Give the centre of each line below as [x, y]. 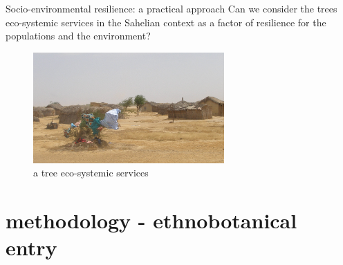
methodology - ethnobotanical [151, 220]
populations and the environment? [78, 36]
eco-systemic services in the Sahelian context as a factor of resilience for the [166, 22]
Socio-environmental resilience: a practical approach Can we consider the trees [171, 8]
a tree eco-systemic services [91, 173]
